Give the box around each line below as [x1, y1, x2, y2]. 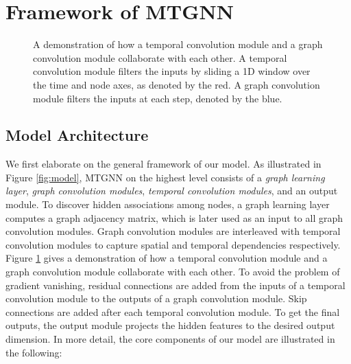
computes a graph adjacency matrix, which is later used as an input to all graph [5, 210, 343, 225]
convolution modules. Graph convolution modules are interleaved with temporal [5, 224, 341, 238]
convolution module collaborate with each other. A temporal [33, 50, 287, 65]
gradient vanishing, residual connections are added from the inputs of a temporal [5, 277, 346, 292]
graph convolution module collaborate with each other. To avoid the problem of [5, 264, 340, 279]
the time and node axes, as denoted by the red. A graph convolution [33, 77, 320, 91]
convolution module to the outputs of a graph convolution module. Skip [5, 291, 307, 306]
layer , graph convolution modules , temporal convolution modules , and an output [5, 183, 338, 198]
